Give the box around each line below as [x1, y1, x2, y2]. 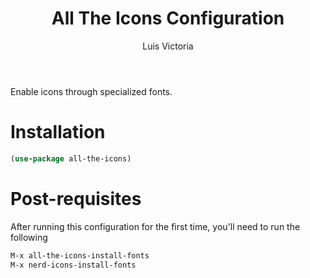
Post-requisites [10, 187, 142, 210]
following [10, 231, 48, 243]
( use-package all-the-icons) [10, 153, 132, 164]
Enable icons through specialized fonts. [10, 85, 173, 97]
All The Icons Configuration [51, 7, 285, 30]
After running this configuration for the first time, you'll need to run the [10, 220, 301, 232]
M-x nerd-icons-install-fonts [10, 260, 137, 270]
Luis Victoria [142, 40, 194, 52]
